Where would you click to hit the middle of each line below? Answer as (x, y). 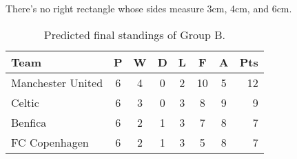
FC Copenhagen (50, 142)
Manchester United (57, 82)
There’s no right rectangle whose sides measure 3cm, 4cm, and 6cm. (149, 8)
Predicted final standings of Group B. (134, 34)
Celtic (25, 102)
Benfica (29, 122)
